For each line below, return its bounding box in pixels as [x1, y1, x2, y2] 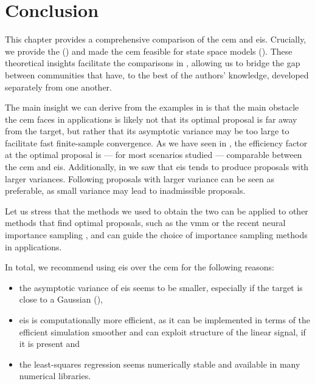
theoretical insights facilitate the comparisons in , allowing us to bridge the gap [5, 57, 300, 69]
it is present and [19, 337, 80, 350]
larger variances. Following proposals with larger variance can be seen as [5, 172, 275, 185]
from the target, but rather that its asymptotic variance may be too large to [5, 125, 289, 137]
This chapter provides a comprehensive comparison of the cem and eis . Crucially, [5, 33, 306, 46]
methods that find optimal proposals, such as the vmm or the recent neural [5, 216, 286, 229]
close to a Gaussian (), [19, 293, 103, 306]
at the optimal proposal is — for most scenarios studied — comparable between [5, 148, 302, 161]
